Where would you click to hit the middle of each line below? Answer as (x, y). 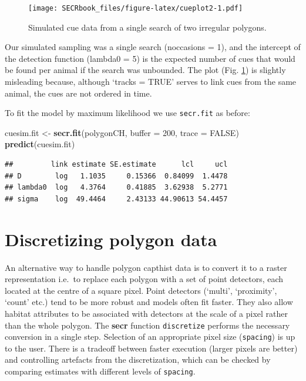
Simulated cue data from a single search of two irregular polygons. (147, 27)
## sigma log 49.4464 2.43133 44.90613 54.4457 (116, 199)
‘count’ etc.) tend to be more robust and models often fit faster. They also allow (149, 302)
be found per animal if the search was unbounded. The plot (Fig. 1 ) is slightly (145, 70)
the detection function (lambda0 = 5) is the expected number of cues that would (150, 58)
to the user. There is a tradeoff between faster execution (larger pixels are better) (151, 348)
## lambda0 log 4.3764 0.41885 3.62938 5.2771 (116, 188)
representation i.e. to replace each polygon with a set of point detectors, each (144, 279)
